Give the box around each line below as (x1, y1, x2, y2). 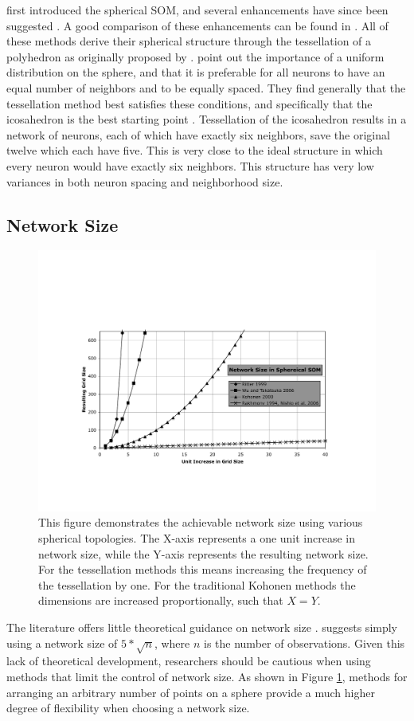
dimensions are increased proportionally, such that (38, 592, 283, 609)
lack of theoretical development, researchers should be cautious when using (6, 652, 371, 669)
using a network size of (6, 634, 118, 651)
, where (154, 634, 190, 651)
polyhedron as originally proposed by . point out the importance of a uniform (6, 48, 385, 65)
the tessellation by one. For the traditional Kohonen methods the (38, 576, 356, 593)
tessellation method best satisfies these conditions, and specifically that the (6, 95, 373, 112)
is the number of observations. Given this (204, 634, 405, 651)
